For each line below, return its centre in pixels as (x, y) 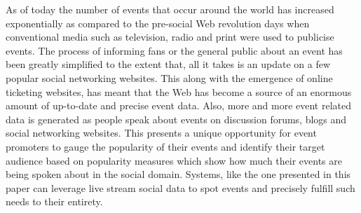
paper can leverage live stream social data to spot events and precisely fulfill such (180, 187)
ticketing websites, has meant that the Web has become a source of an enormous (179, 91)
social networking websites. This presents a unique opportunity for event (161, 133)
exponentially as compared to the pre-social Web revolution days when (158, 23)
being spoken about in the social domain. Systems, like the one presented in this (178, 174)
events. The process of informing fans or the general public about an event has (174, 50)
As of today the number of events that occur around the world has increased (170, 9)
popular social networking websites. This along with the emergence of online (169, 77)
